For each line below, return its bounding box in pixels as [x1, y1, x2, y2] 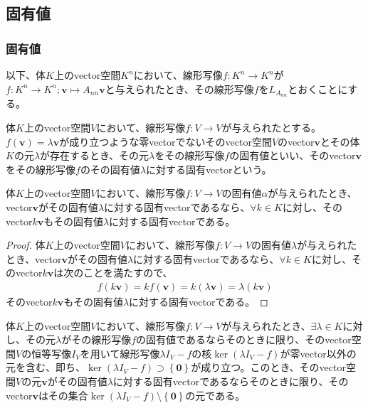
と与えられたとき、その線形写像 [105, 81, 254, 96]
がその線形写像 [61, 332, 132, 347]
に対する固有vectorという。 [146, 161, 272, 176]
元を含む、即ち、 [6, 360, 85, 375]
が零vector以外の [280, 345, 357, 360]
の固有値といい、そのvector [229, 148, 356, 163]
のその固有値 [80, 161, 140, 176]
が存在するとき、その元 [40, 148, 149, 163]
